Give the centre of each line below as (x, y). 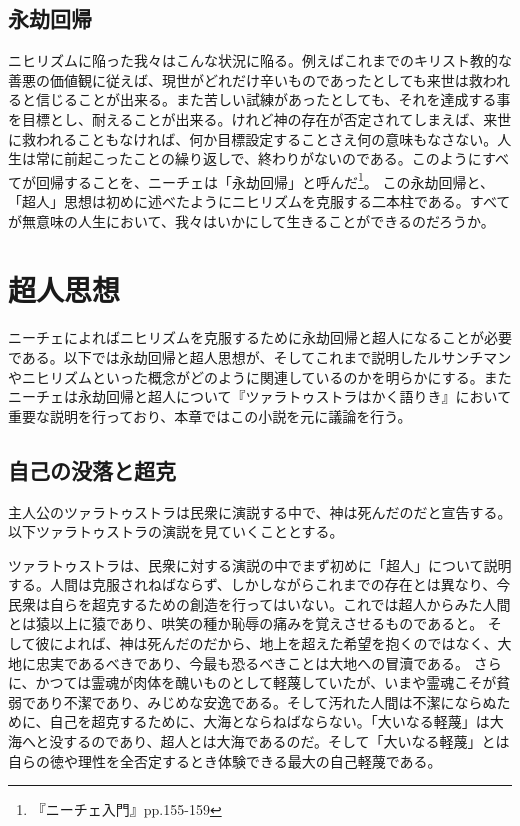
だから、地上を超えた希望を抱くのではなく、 (350, 643)
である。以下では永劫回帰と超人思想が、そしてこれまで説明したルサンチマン (260, 356)
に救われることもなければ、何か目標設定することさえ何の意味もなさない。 (253, 138)
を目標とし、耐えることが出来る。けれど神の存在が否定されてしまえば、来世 (260, 118)
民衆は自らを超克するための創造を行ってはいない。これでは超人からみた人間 (259, 603)
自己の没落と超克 (92, 469)
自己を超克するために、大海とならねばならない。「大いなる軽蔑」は (269, 721)
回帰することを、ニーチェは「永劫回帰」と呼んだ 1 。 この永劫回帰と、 (264, 180)
